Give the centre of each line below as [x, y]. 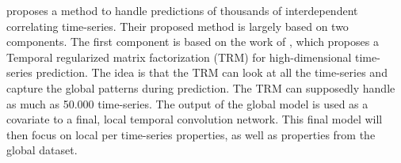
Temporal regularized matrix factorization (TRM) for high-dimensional [179, 57]
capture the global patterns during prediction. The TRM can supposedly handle [201, 87]
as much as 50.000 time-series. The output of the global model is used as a [187, 103]
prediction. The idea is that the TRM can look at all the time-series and [212, 72]
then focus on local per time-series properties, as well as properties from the [191, 134]
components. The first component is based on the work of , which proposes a [193, 42]
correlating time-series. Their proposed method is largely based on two [178, 26]
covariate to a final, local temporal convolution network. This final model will [195, 119]
